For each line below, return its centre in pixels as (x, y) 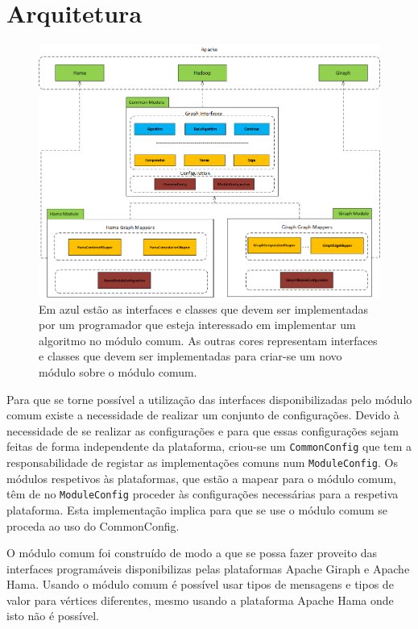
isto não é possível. (53, 616)
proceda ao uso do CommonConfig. (93, 525)
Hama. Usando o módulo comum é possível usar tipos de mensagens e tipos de (200, 584)
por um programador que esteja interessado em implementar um (197, 325)
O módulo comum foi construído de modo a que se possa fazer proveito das (192, 553)
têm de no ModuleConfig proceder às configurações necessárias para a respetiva (203, 494)
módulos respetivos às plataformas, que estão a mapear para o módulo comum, (201, 478)
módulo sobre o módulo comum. (118, 371)
